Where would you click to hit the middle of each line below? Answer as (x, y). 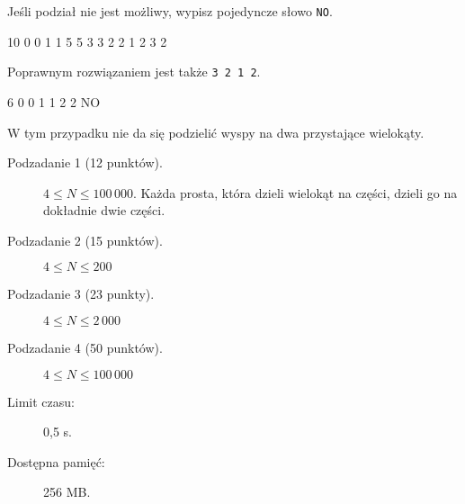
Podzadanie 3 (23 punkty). (81, 294)
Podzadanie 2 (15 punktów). (85, 240)
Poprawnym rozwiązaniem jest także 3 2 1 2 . (134, 72)
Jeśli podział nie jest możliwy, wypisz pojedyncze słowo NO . (170, 11)
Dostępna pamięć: (56, 461)
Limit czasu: (41, 401)
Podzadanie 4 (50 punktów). (85, 348)
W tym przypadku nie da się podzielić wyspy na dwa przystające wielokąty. (216, 132)
